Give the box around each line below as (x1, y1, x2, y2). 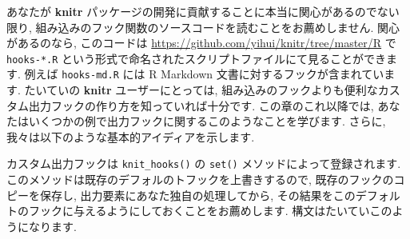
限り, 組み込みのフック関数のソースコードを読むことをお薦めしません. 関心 (6, 18, 400, 35)
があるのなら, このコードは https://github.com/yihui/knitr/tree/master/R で (6, 34, 396, 51)
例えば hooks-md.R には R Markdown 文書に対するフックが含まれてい (24, 66, 384, 82)
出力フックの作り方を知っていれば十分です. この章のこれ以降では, (28, 97, 374, 114)
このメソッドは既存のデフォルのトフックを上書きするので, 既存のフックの (6, 171, 394, 188)
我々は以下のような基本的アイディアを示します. (6, 128, 255, 145)
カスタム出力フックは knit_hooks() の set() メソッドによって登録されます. (6, 155, 401, 172)
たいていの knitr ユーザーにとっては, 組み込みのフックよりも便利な (24, 82, 378, 98)
